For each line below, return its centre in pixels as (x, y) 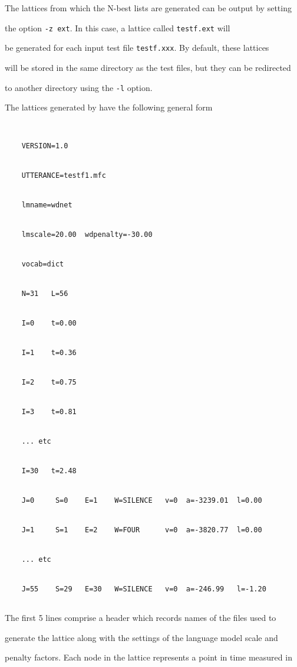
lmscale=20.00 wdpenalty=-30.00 (87, 234)
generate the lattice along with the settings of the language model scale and (141, 637)
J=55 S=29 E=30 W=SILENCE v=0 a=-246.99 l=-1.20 (144, 589)
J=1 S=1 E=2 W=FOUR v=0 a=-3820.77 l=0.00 (142, 530)
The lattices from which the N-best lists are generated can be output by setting (148, 8)
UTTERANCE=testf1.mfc (64, 176)
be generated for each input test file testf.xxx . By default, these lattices (137, 48)
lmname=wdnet (47, 205)
